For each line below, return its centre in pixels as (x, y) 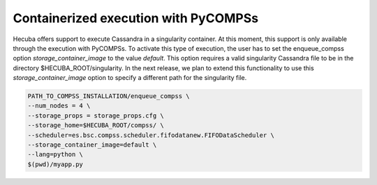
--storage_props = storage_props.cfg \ (96, 115)
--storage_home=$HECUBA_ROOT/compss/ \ (96, 126)
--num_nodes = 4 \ (59, 106)
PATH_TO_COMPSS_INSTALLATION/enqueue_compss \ (109, 96)
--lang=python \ (56, 154)
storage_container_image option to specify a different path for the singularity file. (130, 78)
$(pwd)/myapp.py (56, 164)
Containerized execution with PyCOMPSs (135, 18)
